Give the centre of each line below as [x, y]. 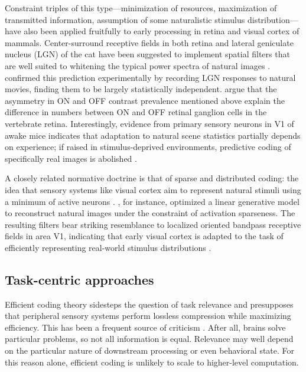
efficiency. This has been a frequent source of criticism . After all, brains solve [145, 327]
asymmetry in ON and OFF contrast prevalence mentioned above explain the [145, 100]
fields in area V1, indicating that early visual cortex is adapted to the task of [144, 236]
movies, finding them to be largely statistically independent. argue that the [141, 89]
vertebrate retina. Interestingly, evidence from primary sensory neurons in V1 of [149, 123]
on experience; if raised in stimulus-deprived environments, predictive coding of [148, 147]
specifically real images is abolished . [71, 158]
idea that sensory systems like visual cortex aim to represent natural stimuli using [153, 189]
